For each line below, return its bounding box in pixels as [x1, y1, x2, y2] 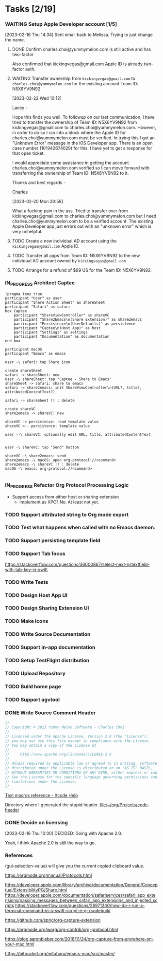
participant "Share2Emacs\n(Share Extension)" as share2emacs [14, 317, 142, 322]
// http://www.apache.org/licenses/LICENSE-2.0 [5, 752, 112, 757]
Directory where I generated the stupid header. [5, 802, 99, 808]
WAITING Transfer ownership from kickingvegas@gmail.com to [12, 75, 136, 81]
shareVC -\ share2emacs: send [5, 454, 66, 459]
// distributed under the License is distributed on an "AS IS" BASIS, [5, 765, 153, 770]
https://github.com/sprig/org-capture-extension [5, 917, 101, 923]
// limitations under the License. [5, 779, 77, 784]
